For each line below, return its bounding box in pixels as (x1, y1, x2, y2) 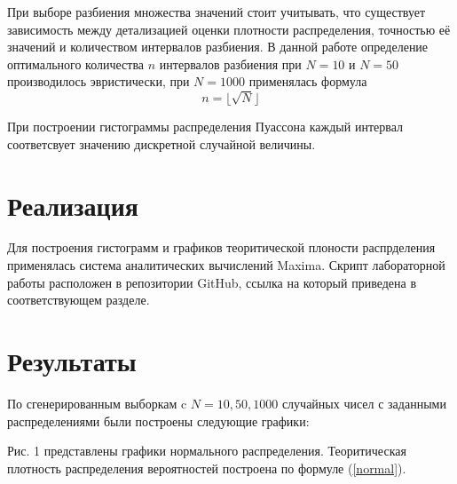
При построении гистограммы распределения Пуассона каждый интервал (7, 117, 403, 136)
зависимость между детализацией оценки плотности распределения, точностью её (7, 20, 451, 38)
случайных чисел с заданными (281, 393, 446, 412)
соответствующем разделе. (7, 290, 150, 309)
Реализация (7, 186, 138, 223)
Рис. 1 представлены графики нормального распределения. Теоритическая (7, 441, 406, 460)
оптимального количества (7, 54, 145, 73)
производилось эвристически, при (7, 72, 190, 91)
